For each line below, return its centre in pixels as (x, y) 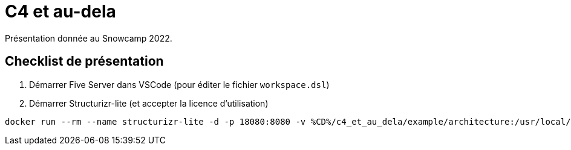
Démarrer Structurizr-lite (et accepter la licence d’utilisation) (149, 103)
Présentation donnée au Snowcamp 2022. (89, 38)
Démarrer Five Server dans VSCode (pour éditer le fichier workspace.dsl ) (179, 84)
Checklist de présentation (84, 61)
